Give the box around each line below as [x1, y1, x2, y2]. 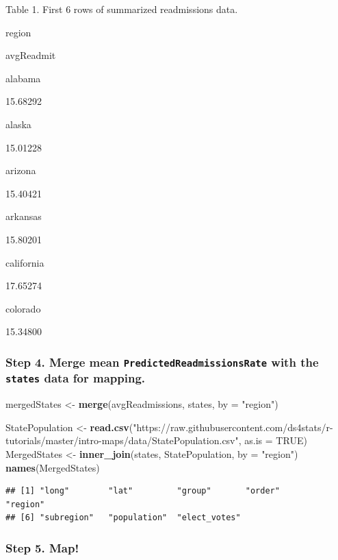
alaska [5, 117, 31, 131]
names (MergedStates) [5, 460, 100, 474]
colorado [5, 301, 41, 315]
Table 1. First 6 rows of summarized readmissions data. [5, 2, 238, 16]
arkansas [5, 209, 42, 223]
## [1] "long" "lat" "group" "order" [5, 486, 280, 496]
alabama [5, 71, 41, 85]
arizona [5, 163, 36, 178]
